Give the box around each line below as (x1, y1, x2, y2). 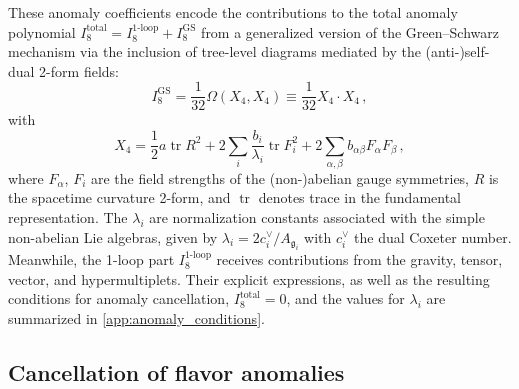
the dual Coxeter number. (354, 226, 512, 247)
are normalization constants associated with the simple (149, 207, 485, 228)
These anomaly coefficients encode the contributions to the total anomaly (8, 2, 458, 22)
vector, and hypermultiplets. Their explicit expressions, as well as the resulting (8, 268, 490, 289)
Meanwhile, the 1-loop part (8, 249, 175, 270)
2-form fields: (39, 60, 119, 81)
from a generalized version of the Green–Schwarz (201, 21, 499, 42)
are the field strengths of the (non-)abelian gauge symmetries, (90, 167, 470, 188)
